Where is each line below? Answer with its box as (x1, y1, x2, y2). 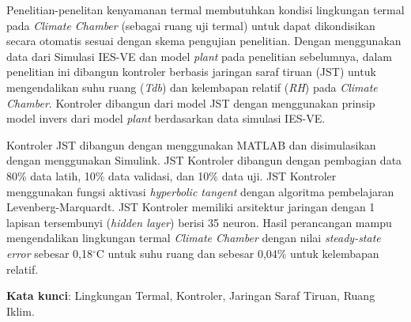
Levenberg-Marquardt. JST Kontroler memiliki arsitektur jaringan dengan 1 (6, 199, 375, 215)
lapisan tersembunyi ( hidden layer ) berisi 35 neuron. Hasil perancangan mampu (6, 214, 392, 230)
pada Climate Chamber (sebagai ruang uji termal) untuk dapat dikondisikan (6, 17, 375, 33)
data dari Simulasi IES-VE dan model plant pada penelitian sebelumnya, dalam (6, 47, 393, 64)
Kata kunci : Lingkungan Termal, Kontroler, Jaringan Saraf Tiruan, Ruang (6, 287, 375, 304)
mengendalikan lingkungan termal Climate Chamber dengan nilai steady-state (6, 229, 381, 246)
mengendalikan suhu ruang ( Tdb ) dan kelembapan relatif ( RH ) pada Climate (6, 78, 378, 95)
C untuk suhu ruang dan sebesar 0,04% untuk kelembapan (96, 244, 379, 261)
